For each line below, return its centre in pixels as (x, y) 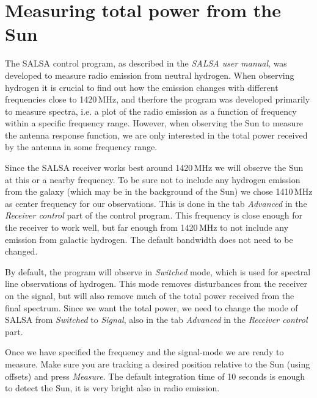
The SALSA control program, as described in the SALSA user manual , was (146, 63)
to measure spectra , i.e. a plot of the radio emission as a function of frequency (151, 111)
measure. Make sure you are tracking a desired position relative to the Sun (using (158, 364)
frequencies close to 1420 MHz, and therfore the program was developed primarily (158, 99)
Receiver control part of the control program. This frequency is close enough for (154, 215)
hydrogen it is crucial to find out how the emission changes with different (142, 87)
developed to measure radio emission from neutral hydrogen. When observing (150, 75)
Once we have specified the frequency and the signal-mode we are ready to (144, 352)
